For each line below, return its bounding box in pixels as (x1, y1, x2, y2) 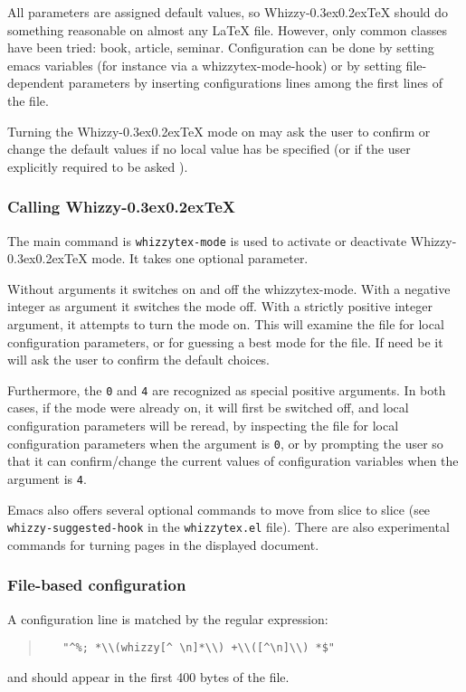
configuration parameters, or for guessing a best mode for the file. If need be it (7, 332, 443, 351)
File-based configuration (7, 574, 186, 596)
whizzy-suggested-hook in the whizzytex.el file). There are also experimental (7, 517, 450, 536)
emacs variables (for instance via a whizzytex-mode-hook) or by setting (7, 55, 402, 74)
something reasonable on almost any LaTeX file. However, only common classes (7, 20, 448, 39)
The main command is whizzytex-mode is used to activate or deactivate (7, 231, 407, 250)
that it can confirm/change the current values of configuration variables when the (7, 451, 459, 470)
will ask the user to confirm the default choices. (7, 350, 271, 369)
